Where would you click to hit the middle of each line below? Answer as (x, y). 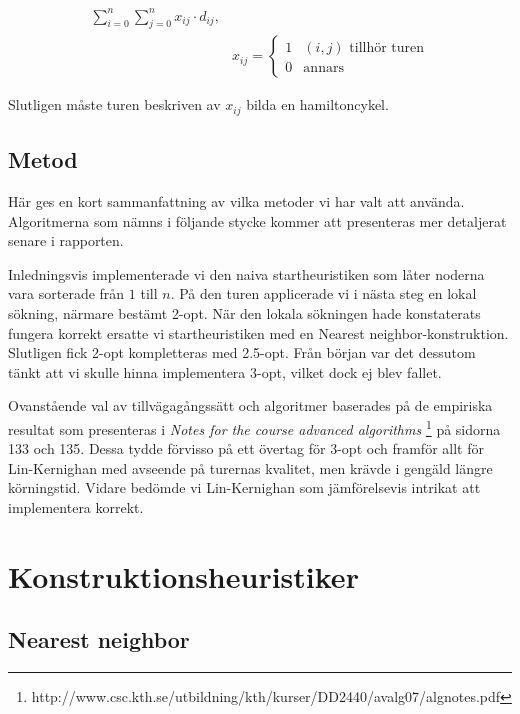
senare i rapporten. (66, 240)
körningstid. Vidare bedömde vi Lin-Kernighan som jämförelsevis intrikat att (244, 487)
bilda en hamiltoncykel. (317, 104)
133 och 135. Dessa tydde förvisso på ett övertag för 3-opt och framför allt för (246, 448)
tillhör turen (387, 48)
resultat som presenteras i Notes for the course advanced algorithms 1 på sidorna (254, 427)
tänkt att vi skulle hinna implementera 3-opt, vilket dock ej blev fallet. (225, 371)
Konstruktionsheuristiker (183, 575)
